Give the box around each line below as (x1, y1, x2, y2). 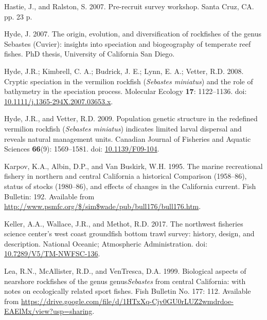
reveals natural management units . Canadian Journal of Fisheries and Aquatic (4, 133, 251, 144)
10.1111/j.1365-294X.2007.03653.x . (4, 96, 113, 106)
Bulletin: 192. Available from (4, 191, 95, 201)
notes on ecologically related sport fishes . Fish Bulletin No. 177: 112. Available (4, 286, 251, 296)
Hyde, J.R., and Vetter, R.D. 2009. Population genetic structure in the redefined (4, 113, 258, 124)
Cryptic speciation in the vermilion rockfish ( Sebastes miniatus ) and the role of (4, 76, 253, 86)
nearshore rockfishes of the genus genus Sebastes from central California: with (4, 275, 246, 286)
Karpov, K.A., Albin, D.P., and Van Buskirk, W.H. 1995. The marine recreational (4, 160, 263, 171)
